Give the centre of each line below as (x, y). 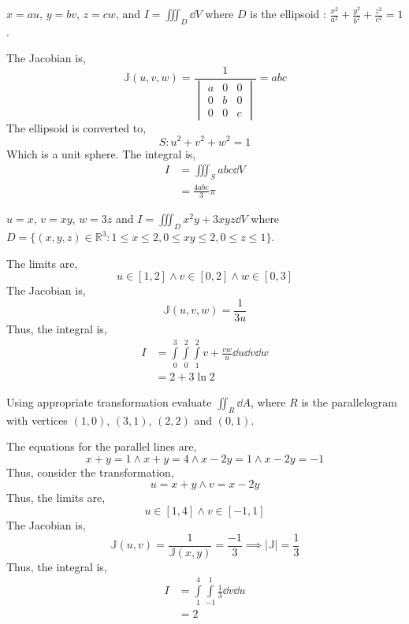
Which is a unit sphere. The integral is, (101, 153)
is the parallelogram (349, 401)
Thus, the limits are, (56, 498)
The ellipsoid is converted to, (76, 127)
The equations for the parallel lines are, (102, 446)
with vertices (37, 420)
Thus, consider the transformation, (90, 472)
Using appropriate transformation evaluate (109, 401)
